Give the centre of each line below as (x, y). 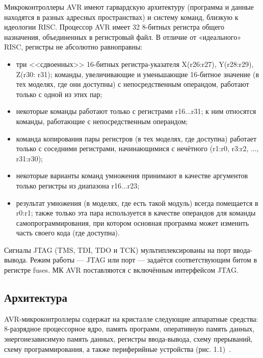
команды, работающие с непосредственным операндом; (102, 121)
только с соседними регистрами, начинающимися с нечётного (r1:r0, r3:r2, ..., (137, 148)
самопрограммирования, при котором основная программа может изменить (133, 222)
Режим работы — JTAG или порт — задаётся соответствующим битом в (144, 260)
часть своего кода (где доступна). (68, 233)
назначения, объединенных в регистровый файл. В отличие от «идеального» (123, 37)
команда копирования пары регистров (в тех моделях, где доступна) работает (136, 138)
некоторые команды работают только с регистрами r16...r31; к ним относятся (136, 111)
